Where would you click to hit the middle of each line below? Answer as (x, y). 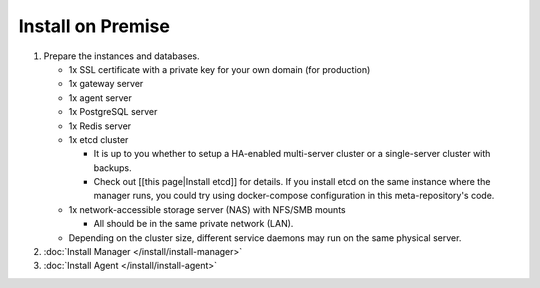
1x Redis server (100, 126)
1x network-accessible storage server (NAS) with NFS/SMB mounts (207, 209)
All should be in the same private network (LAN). (193, 224)
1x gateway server (106, 84)
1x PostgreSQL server (113, 112)
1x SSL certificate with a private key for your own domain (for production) (219, 69)
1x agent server (100, 97)
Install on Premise (94, 26)
